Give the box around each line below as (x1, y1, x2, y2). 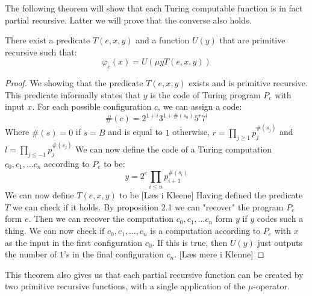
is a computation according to (150, 224, 261, 237)
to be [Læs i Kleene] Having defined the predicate (119, 189, 303, 201)
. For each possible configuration (32, 100, 152, 113)
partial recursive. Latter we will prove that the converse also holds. (5, 13, 252, 26)
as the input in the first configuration (5, 236, 143, 248)
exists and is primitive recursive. (189, 77, 308, 89)
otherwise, (172, 125, 210, 138)
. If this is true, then (152, 236, 228, 248)
